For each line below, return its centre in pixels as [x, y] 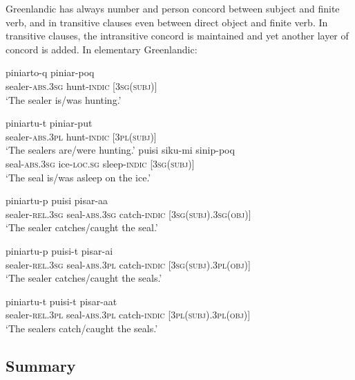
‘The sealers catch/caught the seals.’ [82, 328]
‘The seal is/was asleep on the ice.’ [78, 177]
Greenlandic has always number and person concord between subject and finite [173, 8]
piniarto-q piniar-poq [50, 72]
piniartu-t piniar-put [49, 123]
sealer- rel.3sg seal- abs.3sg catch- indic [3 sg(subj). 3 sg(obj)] [128, 214]
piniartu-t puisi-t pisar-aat [61, 301]
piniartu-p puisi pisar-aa [57, 200]
